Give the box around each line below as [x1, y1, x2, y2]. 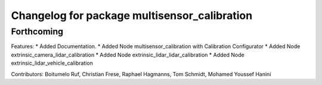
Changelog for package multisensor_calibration [11, 9, 253, 22]
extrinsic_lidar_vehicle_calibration [11, 59, 94, 67]
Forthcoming [11, 26, 64, 37]
